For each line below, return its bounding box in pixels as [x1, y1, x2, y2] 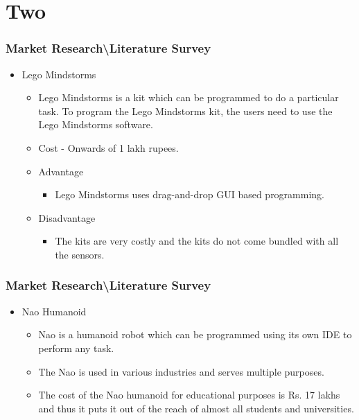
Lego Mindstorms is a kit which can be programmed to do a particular [38, 90, 339, 105]
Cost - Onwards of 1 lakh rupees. [38, 140, 179, 155]
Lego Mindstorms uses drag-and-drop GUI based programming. [55, 187, 325, 202]
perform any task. [38, 340, 114, 355]
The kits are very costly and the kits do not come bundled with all [55, 234, 339, 248]
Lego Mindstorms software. [38, 117, 153, 132]
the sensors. [55, 247, 105, 261]
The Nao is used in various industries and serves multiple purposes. [38, 364, 324, 378]
